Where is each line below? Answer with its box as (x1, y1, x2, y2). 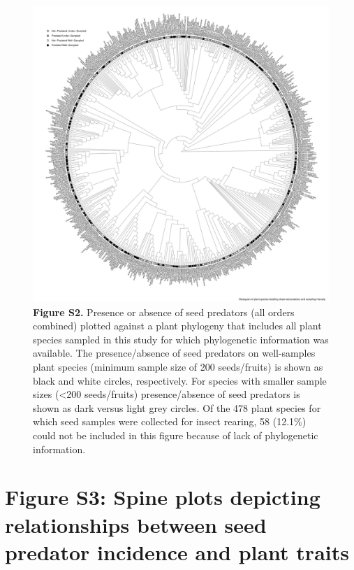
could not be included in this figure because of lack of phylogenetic (33, 427, 318, 442)
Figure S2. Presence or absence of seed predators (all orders (33, 304, 295, 319)
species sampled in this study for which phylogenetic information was (33, 332, 329, 346)
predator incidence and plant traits (5, 537, 349, 566)
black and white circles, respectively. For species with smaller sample (33, 373, 327, 387)
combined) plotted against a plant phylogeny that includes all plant (33, 318, 322, 333)
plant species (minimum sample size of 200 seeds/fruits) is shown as (33, 359, 323, 373)
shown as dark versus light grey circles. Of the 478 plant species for (33, 400, 321, 415)
